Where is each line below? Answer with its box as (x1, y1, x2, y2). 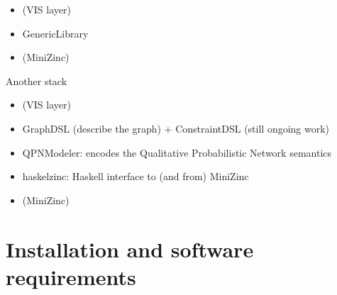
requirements (6, 262, 136, 291)
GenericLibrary (22, 26, 89, 40)
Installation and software (6, 234, 254, 263)
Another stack (6, 73, 67, 88)
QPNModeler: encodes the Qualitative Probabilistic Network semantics (22, 145, 331, 160)
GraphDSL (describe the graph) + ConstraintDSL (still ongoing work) (22, 121, 330, 135)
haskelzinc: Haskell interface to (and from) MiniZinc (22, 169, 249, 184)
